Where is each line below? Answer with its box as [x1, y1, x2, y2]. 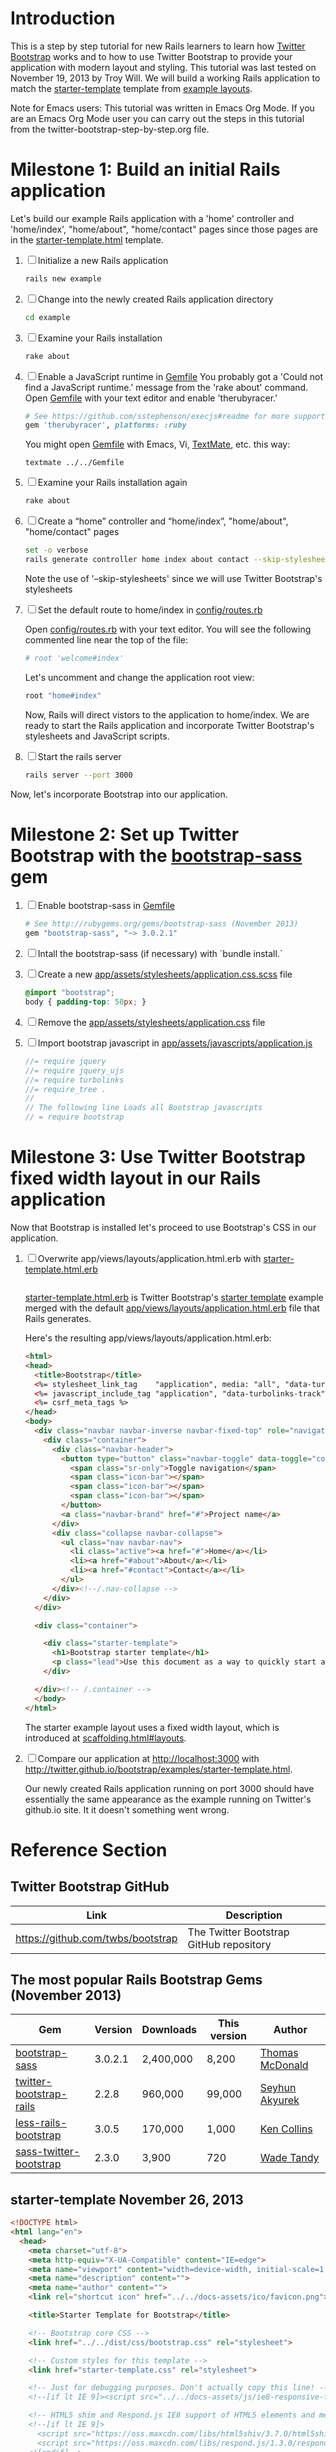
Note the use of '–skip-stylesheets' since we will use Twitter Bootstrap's [24, 572, 323, 584]
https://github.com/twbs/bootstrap [15, 1931, 178, 1945]
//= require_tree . [24, 1084, 107, 1094]
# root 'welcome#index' [24, 653, 125, 663]
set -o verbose [24, 545, 89, 556]
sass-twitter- [15, 2145, 81, 2159]
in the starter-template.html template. [10, 233, 164, 246]
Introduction [10, 7, 116, 30]
